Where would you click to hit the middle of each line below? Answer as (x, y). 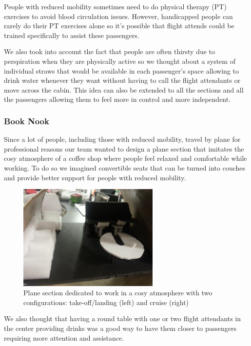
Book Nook (27, 121)
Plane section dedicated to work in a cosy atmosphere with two (118, 293)
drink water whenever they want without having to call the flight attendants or (122, 80)
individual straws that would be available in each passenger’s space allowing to (121, 70)
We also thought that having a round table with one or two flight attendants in (122, 318)
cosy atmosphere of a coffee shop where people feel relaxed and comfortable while (125, 158)
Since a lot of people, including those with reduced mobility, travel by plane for (122, 139)
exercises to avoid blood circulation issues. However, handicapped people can (118, 16)
